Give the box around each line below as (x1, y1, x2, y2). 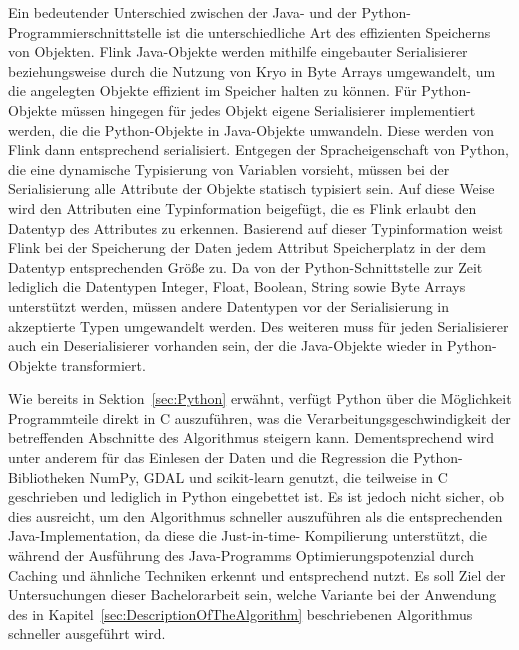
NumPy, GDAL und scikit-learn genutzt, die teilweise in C (89, 466, 448, 487)
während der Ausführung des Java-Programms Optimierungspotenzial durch (8, 545, 475, 566)
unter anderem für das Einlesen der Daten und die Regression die (8, 447, 409, 468)
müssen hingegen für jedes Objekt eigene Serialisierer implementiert (61, 99, 476, 120)
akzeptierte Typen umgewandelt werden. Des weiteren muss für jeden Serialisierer (8, 315, 509, 336)
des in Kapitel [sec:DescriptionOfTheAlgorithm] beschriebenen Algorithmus (8, 603, 473, 624)
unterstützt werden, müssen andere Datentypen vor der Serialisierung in (8, 295, 450, 316)
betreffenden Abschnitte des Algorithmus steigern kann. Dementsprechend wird (8, 427, 495, 448)
